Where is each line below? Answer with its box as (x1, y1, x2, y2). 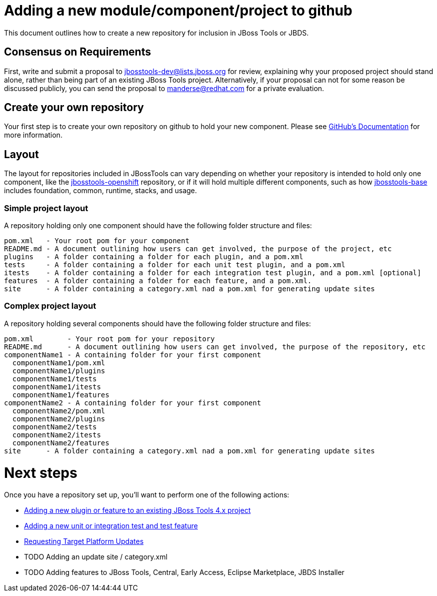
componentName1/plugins (12, 366, 105, 375)
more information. (4, 131, 62, 140)
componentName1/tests (12, 374, 97, 383)
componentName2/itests (12, 430, 101, 439)
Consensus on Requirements (4, 46, 151, 59)
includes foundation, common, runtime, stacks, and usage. (4, 186, 197, 195)
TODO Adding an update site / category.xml (24, 552, 167, 561)
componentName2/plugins (12, 414, 105, 423)
